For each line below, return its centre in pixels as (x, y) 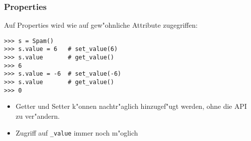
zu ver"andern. (38, 116)
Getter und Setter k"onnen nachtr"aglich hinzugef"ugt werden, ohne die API (131, 106)
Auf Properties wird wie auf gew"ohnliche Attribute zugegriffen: (101, 25)
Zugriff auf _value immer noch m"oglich (77, 132)
